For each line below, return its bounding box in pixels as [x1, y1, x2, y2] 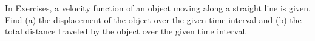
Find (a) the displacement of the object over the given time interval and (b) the [5, 13, 302, 26]
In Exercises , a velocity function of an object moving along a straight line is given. [5, 2, 311, 14]
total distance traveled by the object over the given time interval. [5, 25, 248, 37]
